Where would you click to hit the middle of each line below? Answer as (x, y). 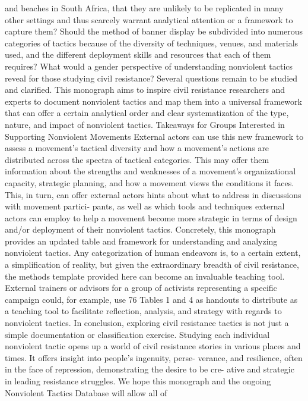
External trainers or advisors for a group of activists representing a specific (141, 288)
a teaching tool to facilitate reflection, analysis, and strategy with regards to (143, 311)
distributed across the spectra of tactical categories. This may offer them (137, 159)
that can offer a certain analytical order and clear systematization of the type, (147, 113)
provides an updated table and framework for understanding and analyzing (141, 241)
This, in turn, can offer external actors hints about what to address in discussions (153, 194)
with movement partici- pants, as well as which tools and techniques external (145, 206)
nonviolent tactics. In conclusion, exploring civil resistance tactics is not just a (147, 323)
